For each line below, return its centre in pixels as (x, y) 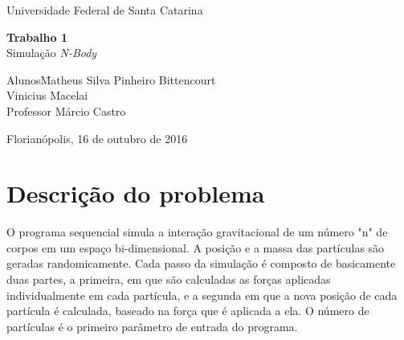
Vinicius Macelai (47, 95)
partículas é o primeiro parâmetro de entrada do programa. (152, 326)
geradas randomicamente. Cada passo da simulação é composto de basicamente (201, 263)
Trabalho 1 (37, 37)
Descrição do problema (136, 193)
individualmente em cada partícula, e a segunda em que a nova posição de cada (202, 295)
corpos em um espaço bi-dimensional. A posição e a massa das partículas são (196, 247)
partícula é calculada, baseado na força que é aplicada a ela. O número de (188, 311)
